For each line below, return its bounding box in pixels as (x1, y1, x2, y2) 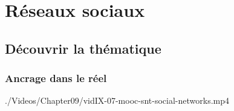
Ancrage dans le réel (5, 71, 107, 86)
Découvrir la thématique (5, 39, 161, 57)
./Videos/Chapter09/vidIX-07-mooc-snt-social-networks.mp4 (5, 94, 229, 107)
